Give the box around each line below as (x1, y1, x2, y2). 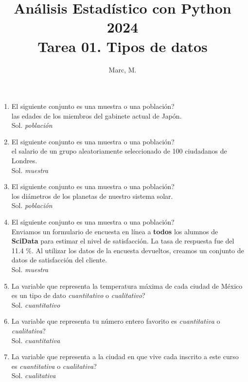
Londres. (11, 156, 37, 166)
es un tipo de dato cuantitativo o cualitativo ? (11, 290, 145, 300)
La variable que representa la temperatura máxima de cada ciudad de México (11, 280, 243, 291)
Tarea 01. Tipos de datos (37, 36, 208, 56)
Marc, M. (108, 64, 137, 74)
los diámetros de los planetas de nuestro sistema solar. (11, 191, 173, 201)
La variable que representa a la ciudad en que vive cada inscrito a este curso (11, 351, 239, 362)
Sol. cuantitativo (11, 299, 60, 310)
